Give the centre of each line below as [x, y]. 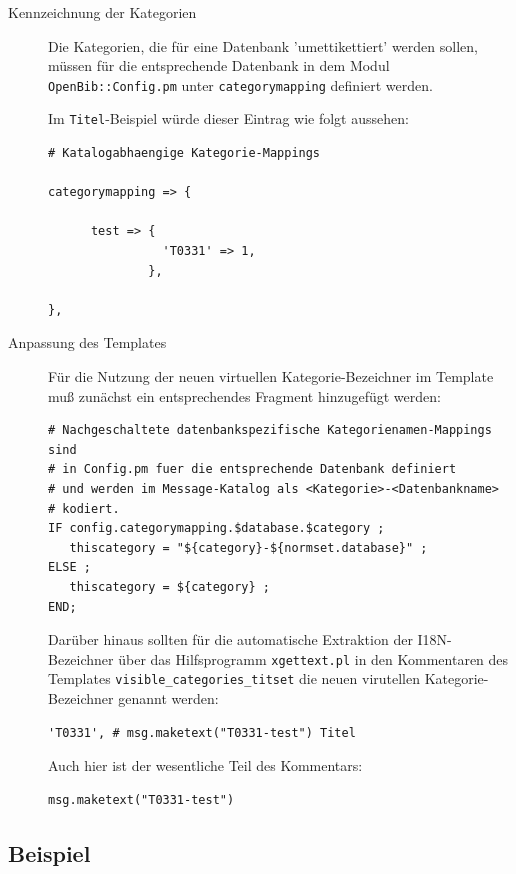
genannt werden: [168, 698]
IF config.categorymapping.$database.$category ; [216, 528]
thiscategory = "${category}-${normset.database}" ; [248, 547]
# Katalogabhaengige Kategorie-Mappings [184, 153]
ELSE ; [69, 567]
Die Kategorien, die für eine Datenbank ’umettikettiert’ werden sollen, [263, 45]
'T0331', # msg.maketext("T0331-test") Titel [202, 732]
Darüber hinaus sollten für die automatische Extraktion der [230, 639]
